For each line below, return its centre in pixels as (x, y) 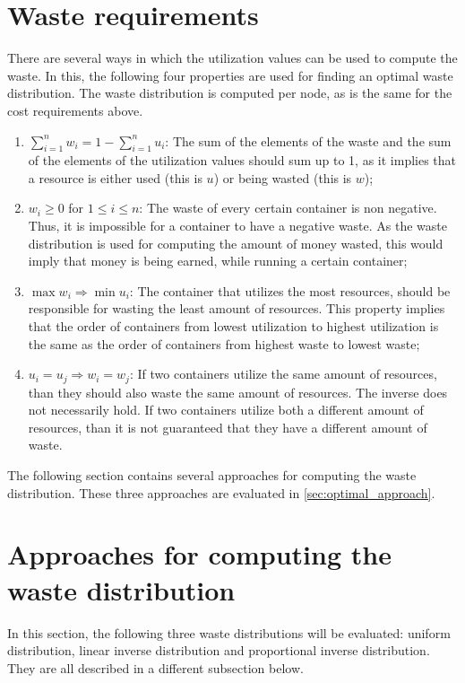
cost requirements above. (75, 110)
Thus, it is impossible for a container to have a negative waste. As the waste (238, 226)
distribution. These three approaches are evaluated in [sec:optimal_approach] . (221, 492)
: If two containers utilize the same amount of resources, (283, 374)
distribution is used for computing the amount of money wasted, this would (236, 243)
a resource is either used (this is (115, 177)
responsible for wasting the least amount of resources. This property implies (237, 308)
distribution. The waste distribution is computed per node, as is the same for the (230, 93)
